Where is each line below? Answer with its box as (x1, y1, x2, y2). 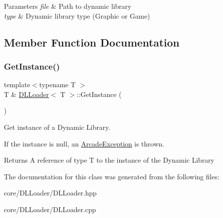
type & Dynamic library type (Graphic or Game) (4, 10, 150, 21)
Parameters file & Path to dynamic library (4, 1, 132, 11)
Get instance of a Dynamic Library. (4, 121, 111, 132)
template (4, 79, 30, 90)
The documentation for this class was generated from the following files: (4, 171, 220, 181)
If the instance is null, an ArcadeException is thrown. (4, 138, 164, 148)
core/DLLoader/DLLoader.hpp (4, 188, 97, 198)
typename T (39, 79, 76, 90)
